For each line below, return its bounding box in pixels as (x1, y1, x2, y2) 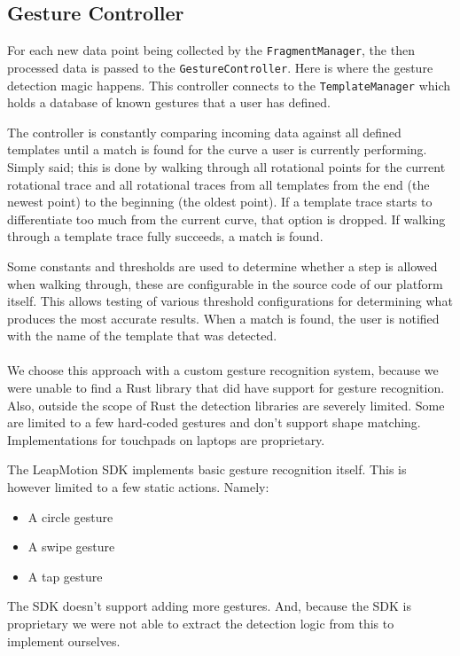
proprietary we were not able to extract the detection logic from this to (7, 614, 394, 633)
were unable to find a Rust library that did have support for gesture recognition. (7, 379, 445, 397)
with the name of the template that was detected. (7, 326, 277, 345)
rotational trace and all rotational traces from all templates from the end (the (7, 175, 430, 193)
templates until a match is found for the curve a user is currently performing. (7, 140, 427, 159)
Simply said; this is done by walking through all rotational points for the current (7, 157, 446, 176)
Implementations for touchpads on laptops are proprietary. (7, 430, 325, 449)
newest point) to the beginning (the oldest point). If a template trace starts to (7, 192, 433, 211)
